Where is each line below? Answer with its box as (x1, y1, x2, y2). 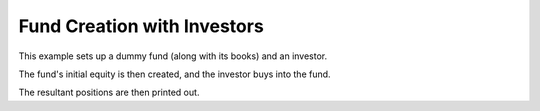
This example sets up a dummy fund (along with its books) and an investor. (18, 50, 328, 62)
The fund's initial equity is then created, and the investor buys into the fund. (18, 68, 331, 80)
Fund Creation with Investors (18, 15, 264, 37)
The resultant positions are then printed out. (18, 86, 200, 99)
